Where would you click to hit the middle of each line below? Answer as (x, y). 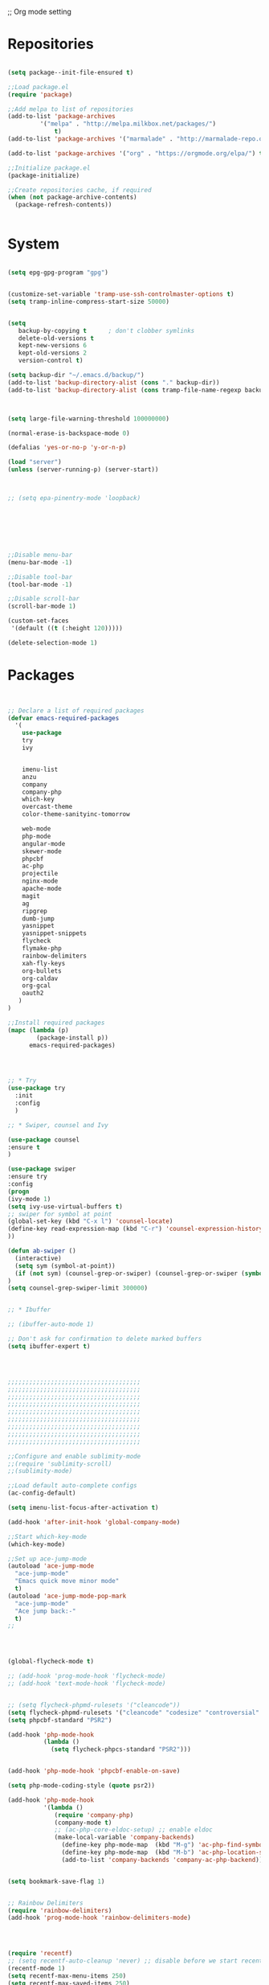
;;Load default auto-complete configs (72, 1486)
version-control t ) (51, 361)
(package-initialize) (44, 175)
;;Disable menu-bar (40, 555)
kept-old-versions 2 (53, 353)
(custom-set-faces (38, 621)
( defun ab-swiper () (42, 1251)
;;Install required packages (56, 1023)
